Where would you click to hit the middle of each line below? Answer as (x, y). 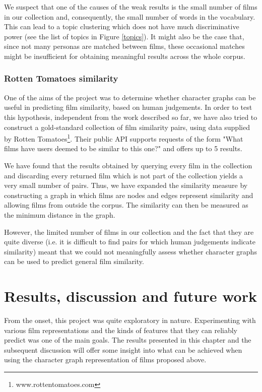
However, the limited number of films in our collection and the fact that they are (129, 232)
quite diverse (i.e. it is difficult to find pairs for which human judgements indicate (130, 242)
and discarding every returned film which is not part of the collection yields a (124, 175)
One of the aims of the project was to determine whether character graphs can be (130, 97)
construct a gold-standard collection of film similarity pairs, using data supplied (127, 127)
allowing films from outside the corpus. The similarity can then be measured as (126, 205)
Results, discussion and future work (130, 296)
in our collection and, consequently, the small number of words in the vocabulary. (130, 16)
